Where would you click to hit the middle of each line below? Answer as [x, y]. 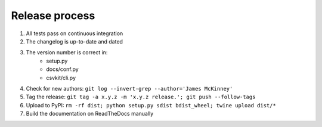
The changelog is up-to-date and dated [75, 41]
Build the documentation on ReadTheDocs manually [90, 114]
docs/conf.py [62, 69]
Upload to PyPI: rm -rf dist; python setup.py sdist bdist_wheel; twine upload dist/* [151, 105]
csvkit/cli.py [61, 78]
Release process [53, 16]
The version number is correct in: [67, 52]
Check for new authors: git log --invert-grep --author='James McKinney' [129, 88]
